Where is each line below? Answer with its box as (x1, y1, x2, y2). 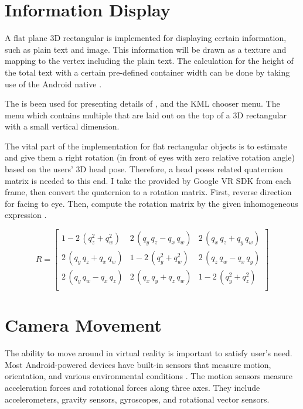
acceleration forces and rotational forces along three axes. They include (5, 381, 260, 394)
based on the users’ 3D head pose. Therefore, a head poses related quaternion (5, 163, 283, 175)
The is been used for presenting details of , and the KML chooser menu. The (5, 97, 280, 110)
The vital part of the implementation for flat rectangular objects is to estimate (5, 139, 287, 152)
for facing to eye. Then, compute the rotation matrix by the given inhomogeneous (5, 197, 298, 209)
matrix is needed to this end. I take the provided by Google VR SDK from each (5, 174, 291, 186)
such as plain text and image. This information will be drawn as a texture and (5, 43, 287, 55)
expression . (5, 209, 47, 221)
